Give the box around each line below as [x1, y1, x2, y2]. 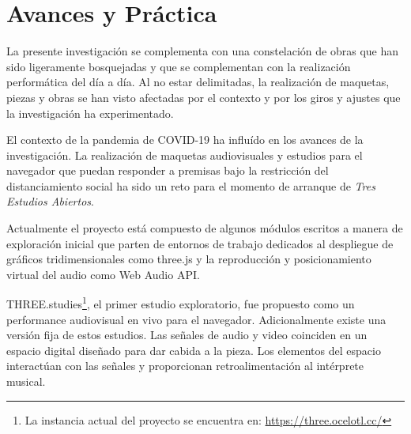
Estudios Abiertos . [6, 193, 94, 209]
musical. [6, 373, 46, 390]
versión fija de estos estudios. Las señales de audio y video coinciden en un [6, 326, 368, 343]
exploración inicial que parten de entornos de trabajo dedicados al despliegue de [6, 235, 394, 251]
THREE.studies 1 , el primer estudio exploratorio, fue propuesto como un [6, 293, 355, 312]
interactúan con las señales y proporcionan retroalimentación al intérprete [6, 357, 364, 374]
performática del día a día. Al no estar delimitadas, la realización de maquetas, [6, 74, 390, 90]
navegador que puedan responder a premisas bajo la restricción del [6, 162, 329, 179]
